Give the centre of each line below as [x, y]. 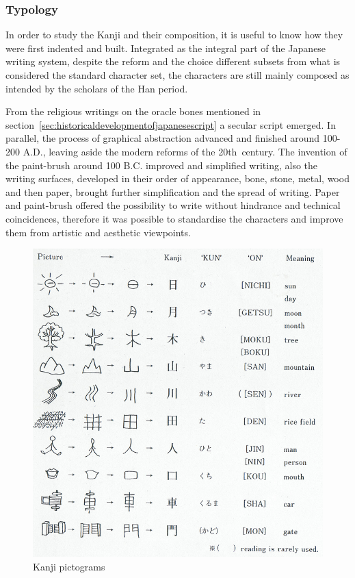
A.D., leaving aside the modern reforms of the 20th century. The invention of [185, 151]
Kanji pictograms [69, 566]
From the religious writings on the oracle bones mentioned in [133, 111]
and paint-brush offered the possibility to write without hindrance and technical [173, 205]
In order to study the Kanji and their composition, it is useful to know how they [174, 35]
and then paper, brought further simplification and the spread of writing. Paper [173, 191]
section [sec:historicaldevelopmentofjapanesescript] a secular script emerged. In [171, 124]
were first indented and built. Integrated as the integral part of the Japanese [166, 48]
